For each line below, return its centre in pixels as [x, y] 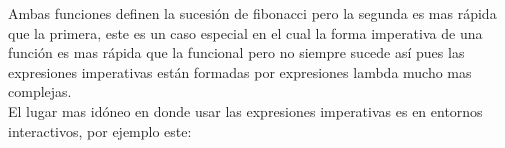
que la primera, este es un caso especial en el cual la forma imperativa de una [245, 32]
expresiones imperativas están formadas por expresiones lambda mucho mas [240, 71]
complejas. [40, 91]
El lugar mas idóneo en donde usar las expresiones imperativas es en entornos [245, 110]
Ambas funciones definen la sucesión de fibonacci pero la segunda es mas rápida [252, 13]
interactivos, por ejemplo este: [100, 130]
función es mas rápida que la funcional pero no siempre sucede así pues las [236, 52]
